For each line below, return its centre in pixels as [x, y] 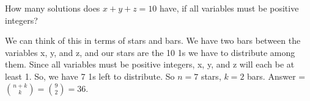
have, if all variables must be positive [229, 8]
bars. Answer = [276, 76]
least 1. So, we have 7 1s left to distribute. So [90, 76]
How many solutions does [53, 8]
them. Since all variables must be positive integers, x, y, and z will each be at [150, 64]
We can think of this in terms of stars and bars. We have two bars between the [153, 40]
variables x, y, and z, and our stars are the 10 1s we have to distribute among [150, 52]
